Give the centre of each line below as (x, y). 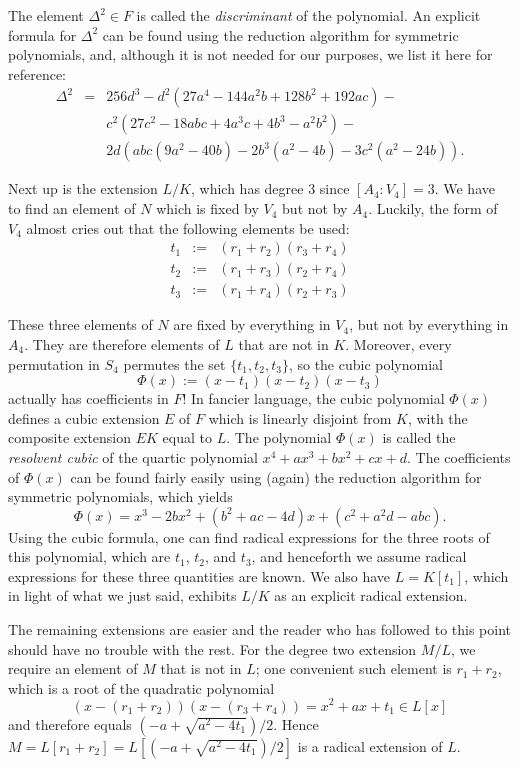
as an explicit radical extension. (371, 595)
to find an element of (72, 208)
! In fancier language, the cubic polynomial (313, 398)
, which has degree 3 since (270, 188)
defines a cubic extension (84, 417)
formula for (42, 34)
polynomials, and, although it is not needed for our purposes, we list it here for (250, 54)
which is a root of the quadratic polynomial (141, 687)
